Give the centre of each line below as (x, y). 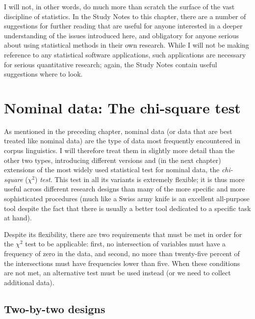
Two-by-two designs (55, 308)
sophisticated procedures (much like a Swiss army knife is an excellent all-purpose (127, 199)
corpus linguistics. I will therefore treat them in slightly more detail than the (119, 150)
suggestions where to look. (43, 74)
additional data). (29, 282)
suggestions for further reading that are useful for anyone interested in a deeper (123, 26)
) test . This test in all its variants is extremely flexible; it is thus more (140, 179)
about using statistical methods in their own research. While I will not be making (127, 45)
